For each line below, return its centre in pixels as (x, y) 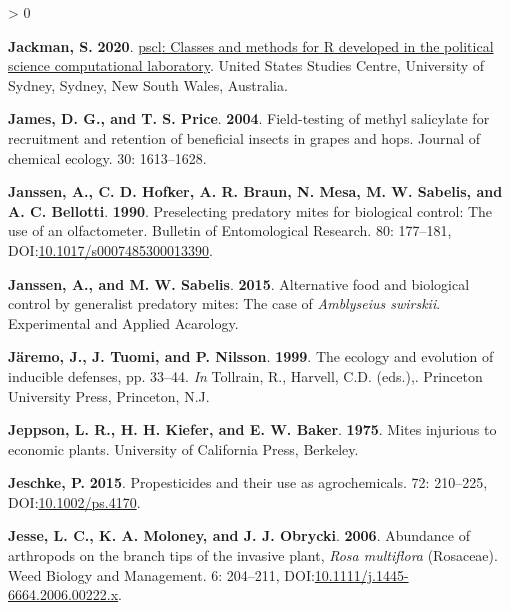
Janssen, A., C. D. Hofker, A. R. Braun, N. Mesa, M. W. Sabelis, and (255, 191)
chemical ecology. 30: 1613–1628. (107, 157)
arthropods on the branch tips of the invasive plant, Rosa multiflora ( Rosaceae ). (253, 555)
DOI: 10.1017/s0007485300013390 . (110, 249)
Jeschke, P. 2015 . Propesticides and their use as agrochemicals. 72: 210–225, (248, 482)
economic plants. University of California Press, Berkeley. (183, 448)
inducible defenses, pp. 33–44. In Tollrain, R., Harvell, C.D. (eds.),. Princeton (245, 375)
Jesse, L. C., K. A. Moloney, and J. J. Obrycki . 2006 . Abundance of (239, 535)
